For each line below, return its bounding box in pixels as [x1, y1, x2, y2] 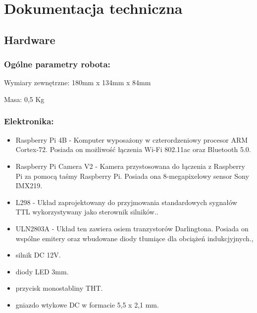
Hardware [4, 32, 55, 47]
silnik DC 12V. [15, 250, 61, 260]
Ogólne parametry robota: [4, 58, 110, 70]
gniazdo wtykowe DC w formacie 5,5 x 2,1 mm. [15, 299, 159, 310]
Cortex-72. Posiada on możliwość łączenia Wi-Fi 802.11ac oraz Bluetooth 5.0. [15, 144, 251, 155]
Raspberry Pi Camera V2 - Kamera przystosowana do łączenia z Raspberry [15, 160, 245, 171]
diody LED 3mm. [15, 266, 69, 276]
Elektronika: [4, 115, 54, 127]
